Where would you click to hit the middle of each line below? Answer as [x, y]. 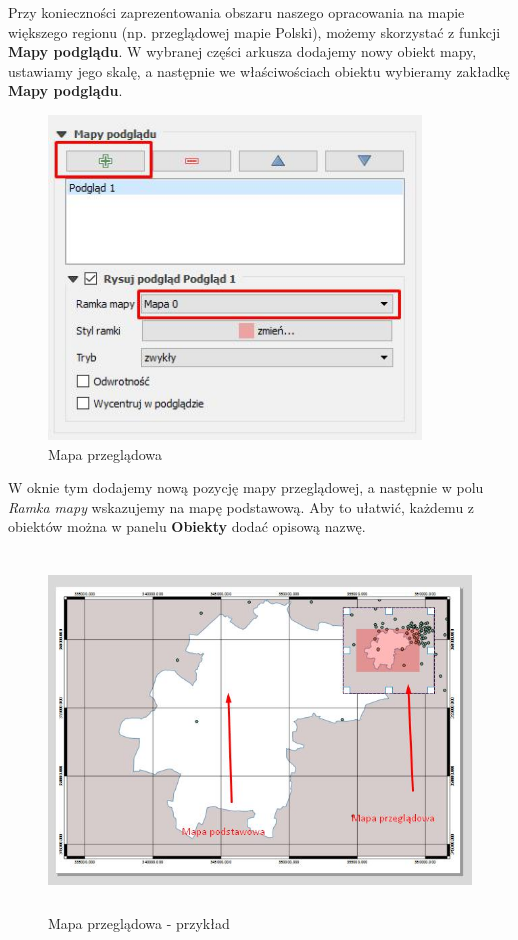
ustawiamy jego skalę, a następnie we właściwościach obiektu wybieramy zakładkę [259, 70]
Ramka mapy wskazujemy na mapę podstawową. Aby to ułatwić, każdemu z [241, 506]
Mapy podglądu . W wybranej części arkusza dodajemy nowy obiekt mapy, [242, 51]
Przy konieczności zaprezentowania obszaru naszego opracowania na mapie [236, 12]
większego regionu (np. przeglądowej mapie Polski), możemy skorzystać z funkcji [254, 31]
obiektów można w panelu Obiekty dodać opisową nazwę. [187, 526]
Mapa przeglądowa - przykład [139, 922]
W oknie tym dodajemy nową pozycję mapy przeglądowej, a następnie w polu [246, 487]
